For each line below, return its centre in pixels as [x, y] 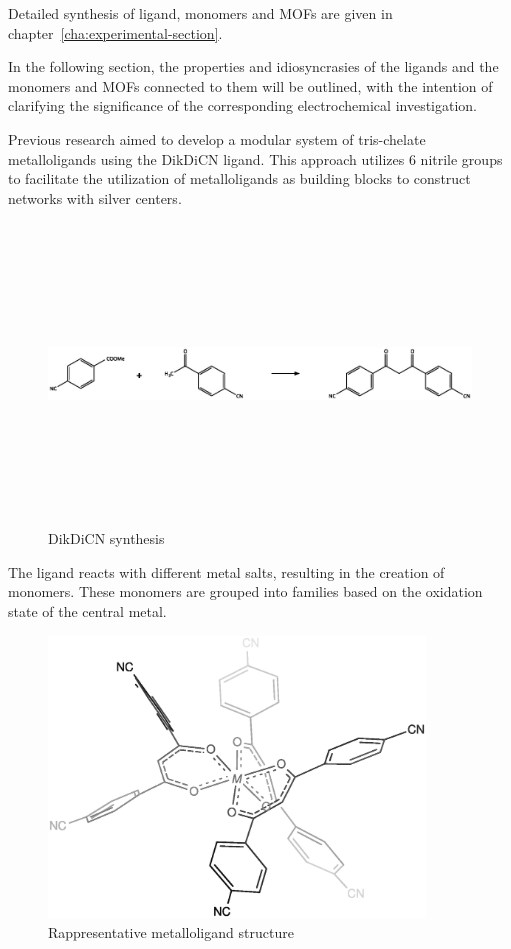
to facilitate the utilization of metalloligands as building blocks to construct [239, 178]
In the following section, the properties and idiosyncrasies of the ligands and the [253, 66]
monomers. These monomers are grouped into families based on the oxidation [245, 591]
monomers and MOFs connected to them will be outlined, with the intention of [250, 85]
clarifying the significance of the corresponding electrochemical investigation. [243, 105]
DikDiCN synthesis [106, 538]
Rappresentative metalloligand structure [171, 931]
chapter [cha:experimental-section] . [115, 32]
